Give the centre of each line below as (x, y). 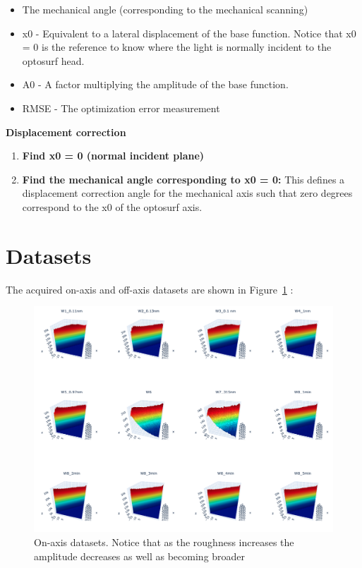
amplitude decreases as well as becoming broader (140, 556)
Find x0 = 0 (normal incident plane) (113, 156)
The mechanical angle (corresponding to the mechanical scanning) (165, 9)
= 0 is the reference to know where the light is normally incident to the (177, 47)
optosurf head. (53, 60)
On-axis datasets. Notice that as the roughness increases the (164, 542)
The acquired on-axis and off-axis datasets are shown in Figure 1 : (150, 289)
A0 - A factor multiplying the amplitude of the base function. (155, 84)
